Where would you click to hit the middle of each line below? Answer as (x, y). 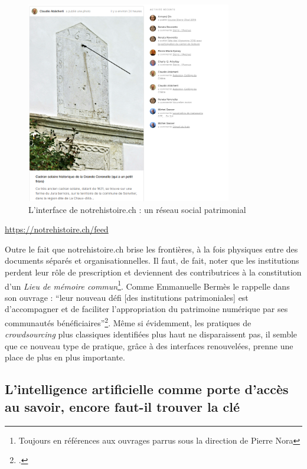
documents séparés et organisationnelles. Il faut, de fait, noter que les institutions (152, 260)
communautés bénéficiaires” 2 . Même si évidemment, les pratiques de (128, 322)
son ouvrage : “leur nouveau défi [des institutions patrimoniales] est (127, 297)
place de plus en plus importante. (65, 357)
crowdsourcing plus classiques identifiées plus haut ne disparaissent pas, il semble (151, 334)
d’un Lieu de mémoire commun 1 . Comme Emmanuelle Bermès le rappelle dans (147, 285)
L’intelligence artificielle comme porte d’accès (147, 389)
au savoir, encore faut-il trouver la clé (123, 406)
